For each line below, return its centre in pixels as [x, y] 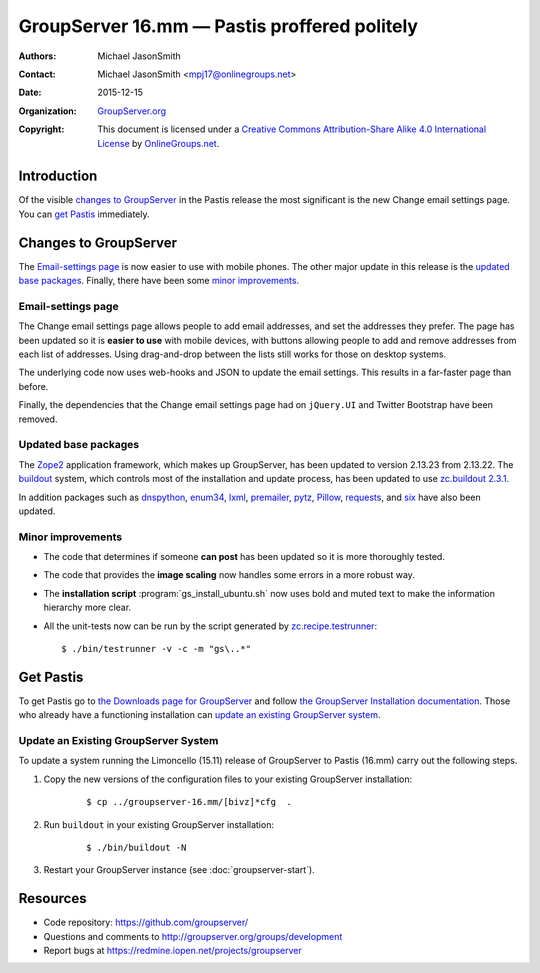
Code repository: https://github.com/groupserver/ [146, 922]
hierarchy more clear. [87, 607]
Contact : [37, 74]
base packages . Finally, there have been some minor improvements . [159, 281]
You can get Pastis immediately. [84, 214]
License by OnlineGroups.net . [158, 143]
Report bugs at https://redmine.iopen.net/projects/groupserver [172, 951]
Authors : [37, 56]
